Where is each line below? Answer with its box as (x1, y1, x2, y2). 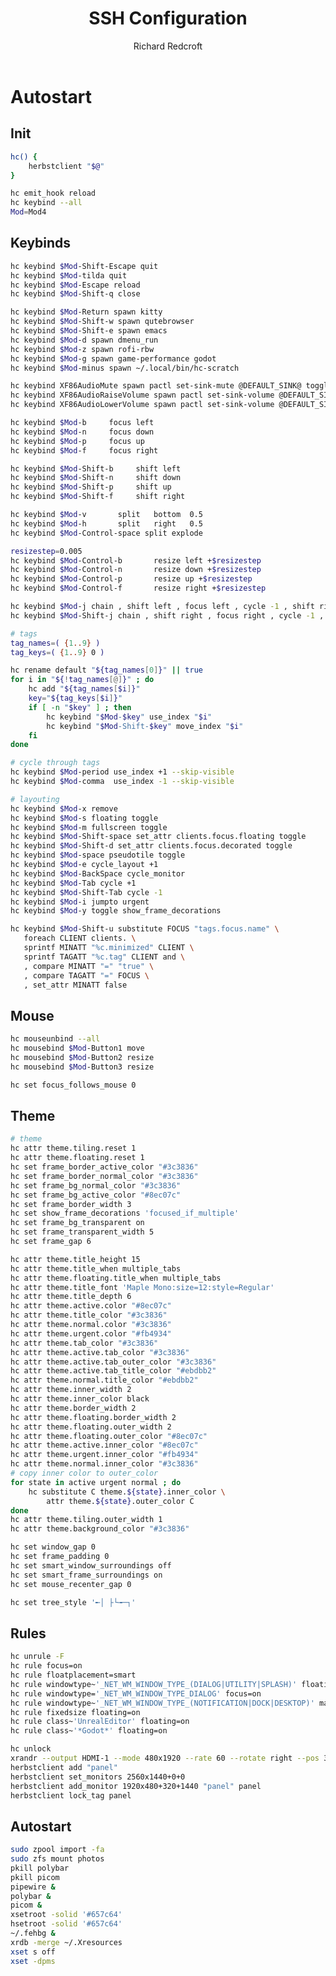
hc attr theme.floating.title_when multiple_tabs (10, 1273, 222, 1283)
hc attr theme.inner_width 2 (10, 1385, 132, 1395)
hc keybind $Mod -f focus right (10, 445, 159, 456)
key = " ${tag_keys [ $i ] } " (28, 693, 123, 704)
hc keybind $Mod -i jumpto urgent (10, 897, 150, 907)
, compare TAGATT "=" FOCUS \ (23, 970, 150, 981)
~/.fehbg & (10, 1928, 56, 1939)
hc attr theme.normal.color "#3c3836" (10, 1320, 172, 1330)
